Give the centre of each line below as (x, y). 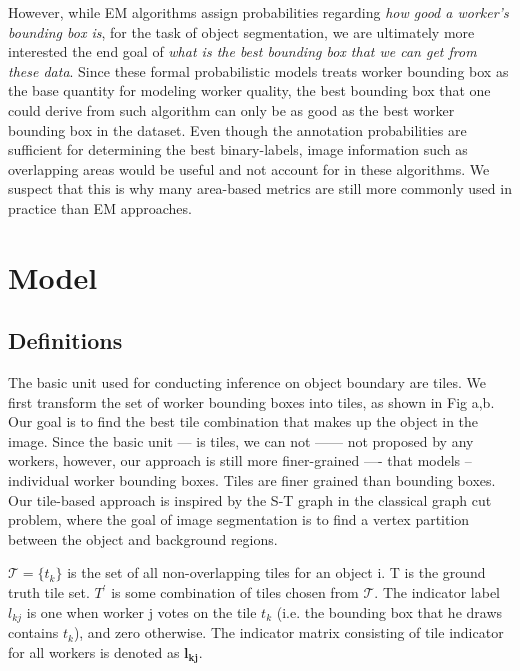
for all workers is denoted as (94, 651)
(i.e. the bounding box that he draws (389, 611)
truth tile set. (49, 592)
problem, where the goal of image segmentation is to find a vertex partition (239, 519)
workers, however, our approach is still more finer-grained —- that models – (240, 460)
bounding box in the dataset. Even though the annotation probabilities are (237, 129)
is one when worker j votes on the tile (141, 611)
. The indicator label (437, 592)
